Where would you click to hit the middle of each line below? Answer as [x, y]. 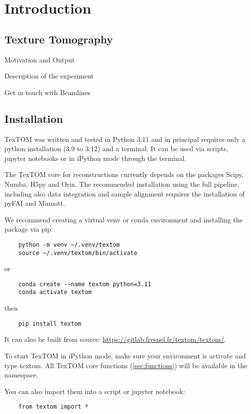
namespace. [21, 375]
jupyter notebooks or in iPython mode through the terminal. [95, 158]
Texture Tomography [59, 39]
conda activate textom [55, 292]
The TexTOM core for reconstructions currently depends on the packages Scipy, [124, 174]
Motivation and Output [40, 59]
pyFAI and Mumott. [35, 203]
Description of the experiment [49, 76]
